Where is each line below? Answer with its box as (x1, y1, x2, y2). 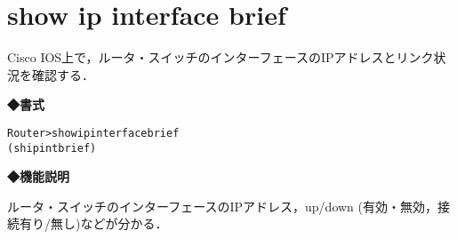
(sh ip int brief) (7, 141, 97, 155)
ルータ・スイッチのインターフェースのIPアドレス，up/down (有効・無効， (7, 196, 438, 215)
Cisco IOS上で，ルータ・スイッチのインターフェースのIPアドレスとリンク (7, 48, 434, 67)
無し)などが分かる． (50, 214, 168, 233)
